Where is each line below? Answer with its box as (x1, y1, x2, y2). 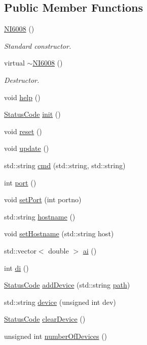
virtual (4, 57, 25, 68)
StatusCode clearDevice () (4, 313, 86, 324)
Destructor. (4, 74, 40, 85)
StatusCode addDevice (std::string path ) (4, 279, 130, 290)
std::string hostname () (4, 211, 76, 222)
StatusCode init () (4, 109, 61, 119)
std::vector (4, 245, 36, 256)
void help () (4, 91, 41, 102)
